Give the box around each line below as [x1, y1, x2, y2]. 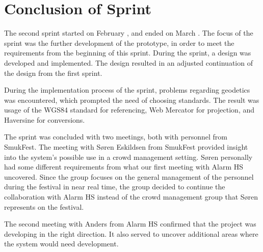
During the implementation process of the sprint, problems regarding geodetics [4, 85, 250, 95]
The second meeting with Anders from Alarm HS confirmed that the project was [4, 218, 256, 229]
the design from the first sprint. [4, 67, 102, 78]
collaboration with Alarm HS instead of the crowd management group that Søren [4, 191, 258, 202]
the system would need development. [4, 238, 119, 249]
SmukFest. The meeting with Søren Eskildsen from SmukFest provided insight [4, 142, 248, 152]
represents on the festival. [4, 201, 84, 212]
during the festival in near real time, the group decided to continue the [4, 181, 225, 192]
